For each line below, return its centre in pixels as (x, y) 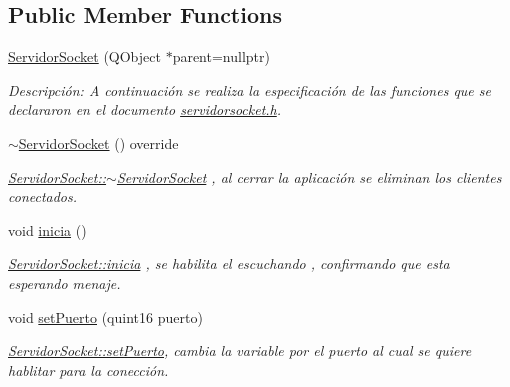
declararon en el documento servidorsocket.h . (145, 109)
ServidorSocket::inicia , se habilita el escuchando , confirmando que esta (229, 263)
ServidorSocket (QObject (84, 56)
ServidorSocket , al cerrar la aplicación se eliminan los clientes (309, 176)
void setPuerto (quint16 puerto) (105, 316)
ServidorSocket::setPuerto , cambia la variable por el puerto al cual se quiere (240, 350)
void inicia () (47, 229)
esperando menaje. (64, 282)
